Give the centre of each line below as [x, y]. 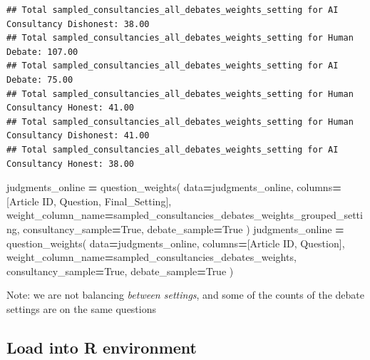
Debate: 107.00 [42, 52]
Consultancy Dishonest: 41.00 [78, 136]
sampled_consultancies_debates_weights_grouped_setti [238, 215]
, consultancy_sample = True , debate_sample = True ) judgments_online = [180, 228]
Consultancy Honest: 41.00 [70, 108]
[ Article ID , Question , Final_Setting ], [89, 201]
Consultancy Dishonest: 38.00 [78, 24]
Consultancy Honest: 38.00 [70, 164]
